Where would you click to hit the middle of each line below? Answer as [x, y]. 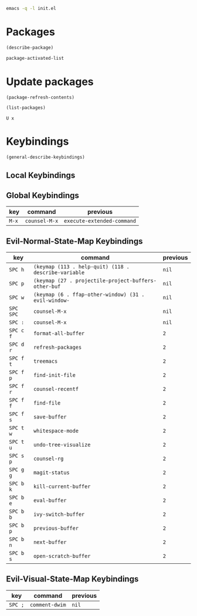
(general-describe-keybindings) [45, 157]
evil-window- [51, 301]
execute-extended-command [100, 221]
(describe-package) [30, 47]
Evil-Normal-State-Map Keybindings [74, 241]
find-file [47, 403]
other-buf [47, 287]
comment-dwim [48, 605]
